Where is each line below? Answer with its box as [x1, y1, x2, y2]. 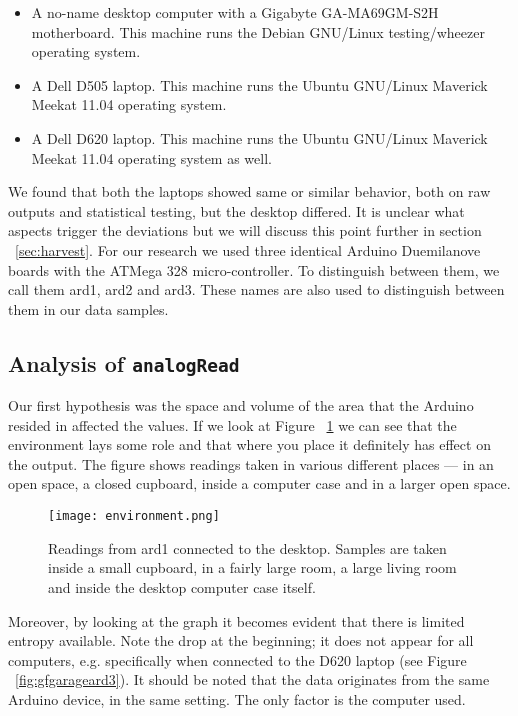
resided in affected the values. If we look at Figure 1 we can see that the [8, 414, 457, 435]
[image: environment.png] [48, 509, 220, 524]
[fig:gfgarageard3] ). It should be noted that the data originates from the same [15, 669, 490, 690]
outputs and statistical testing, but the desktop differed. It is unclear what [8, 200, 465, 221]
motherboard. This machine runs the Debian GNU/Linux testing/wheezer [31, 21, 485, 42]
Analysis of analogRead [8, 347, 240, 378]
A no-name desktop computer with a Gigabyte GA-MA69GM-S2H [31, 2, 439, 22]
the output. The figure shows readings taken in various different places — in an [8, 453, 494, 474]
